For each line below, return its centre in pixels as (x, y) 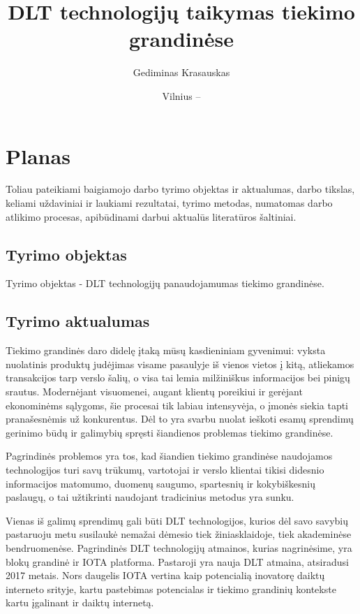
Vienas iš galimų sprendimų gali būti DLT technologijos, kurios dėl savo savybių (177, 520)
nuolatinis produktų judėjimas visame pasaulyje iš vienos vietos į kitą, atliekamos (180, 364)
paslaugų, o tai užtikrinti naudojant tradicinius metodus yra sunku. (150, 497)
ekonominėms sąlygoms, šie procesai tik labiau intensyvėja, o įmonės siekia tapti (177, 405)
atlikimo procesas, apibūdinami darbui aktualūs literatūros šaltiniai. (151, 216)
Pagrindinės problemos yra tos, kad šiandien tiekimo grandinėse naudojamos (169, 456)
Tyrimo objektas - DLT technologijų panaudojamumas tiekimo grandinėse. (165, 283)
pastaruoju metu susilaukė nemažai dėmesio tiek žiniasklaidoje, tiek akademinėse (179, 534)
